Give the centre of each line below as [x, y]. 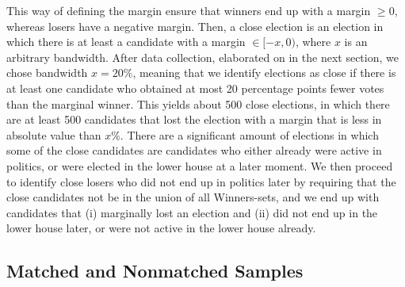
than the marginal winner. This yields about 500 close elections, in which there [198, 103]
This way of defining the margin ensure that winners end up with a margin [189, 10]
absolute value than [54, 134]
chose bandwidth [47, 73]
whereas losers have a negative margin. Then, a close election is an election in [195, 26]
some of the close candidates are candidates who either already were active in [194, 150]
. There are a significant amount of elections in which [249, 134]
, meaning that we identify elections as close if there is [264, 73]
